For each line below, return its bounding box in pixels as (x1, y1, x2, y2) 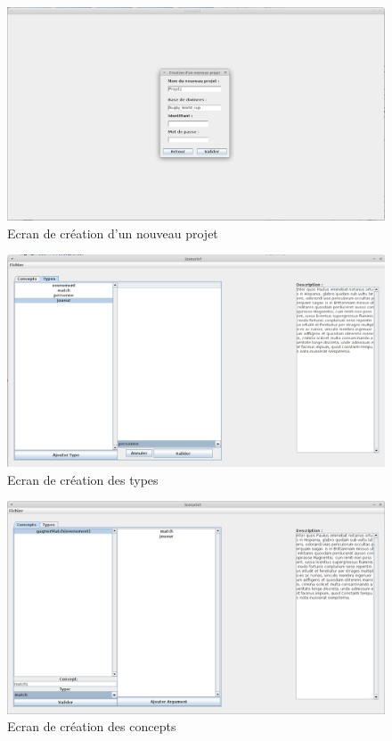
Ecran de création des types (7, 470, 159, 488)
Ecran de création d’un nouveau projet (7, 223, 218, 242)
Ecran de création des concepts (7, 717, 176, 736)
